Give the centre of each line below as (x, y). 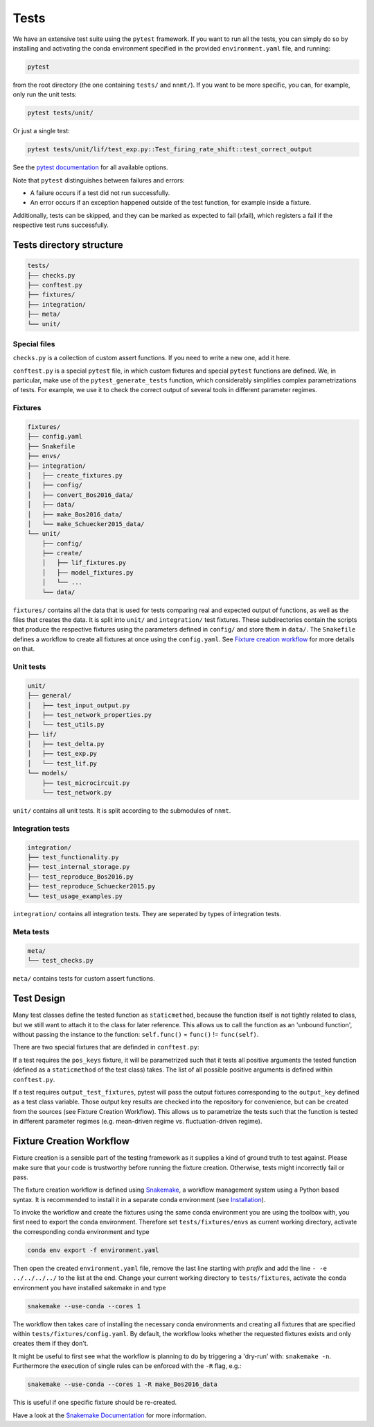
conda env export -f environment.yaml (93, 1250)
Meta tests (31, 932)
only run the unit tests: (45, 94)
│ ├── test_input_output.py (79, 705)
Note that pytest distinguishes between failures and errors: (99, 180)
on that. (24, 649)
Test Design (39, 998)
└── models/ (48, 773)
